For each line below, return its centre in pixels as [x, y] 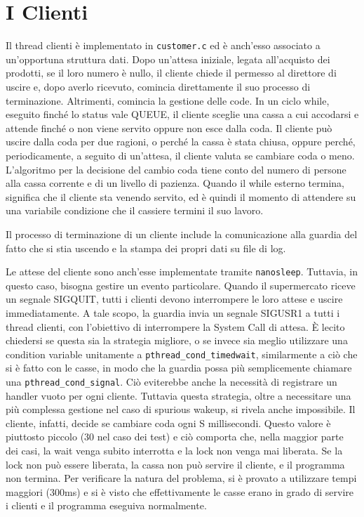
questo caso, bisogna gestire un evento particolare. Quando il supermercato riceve [181, 285]
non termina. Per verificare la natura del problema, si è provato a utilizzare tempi [181, 478]
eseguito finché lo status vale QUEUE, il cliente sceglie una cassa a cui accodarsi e [182, 114]
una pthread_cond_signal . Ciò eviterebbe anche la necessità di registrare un [171, 381]
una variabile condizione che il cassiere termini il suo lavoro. [135, 210]
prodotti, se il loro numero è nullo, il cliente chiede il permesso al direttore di [171, 73]
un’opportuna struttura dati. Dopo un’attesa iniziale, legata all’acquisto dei [168, 59]
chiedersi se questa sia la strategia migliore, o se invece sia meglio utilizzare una [177, 340]
